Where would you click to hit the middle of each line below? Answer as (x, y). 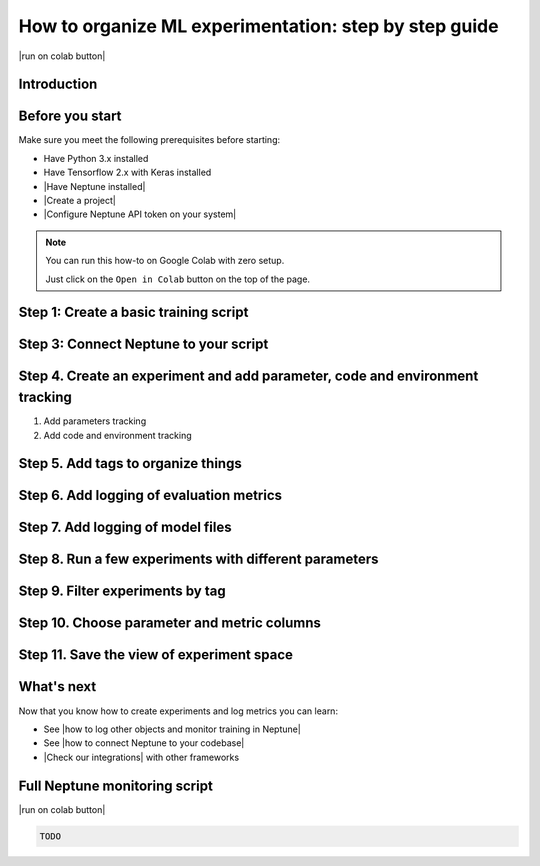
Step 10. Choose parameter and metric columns (170, 623)
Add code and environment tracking (117, 435)
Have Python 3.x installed (96, 158)
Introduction (58, 84)
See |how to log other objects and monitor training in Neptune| (172, 729)
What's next (57, 686)
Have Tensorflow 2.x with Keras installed (127, 172)
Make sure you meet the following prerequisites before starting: (149, 140)
